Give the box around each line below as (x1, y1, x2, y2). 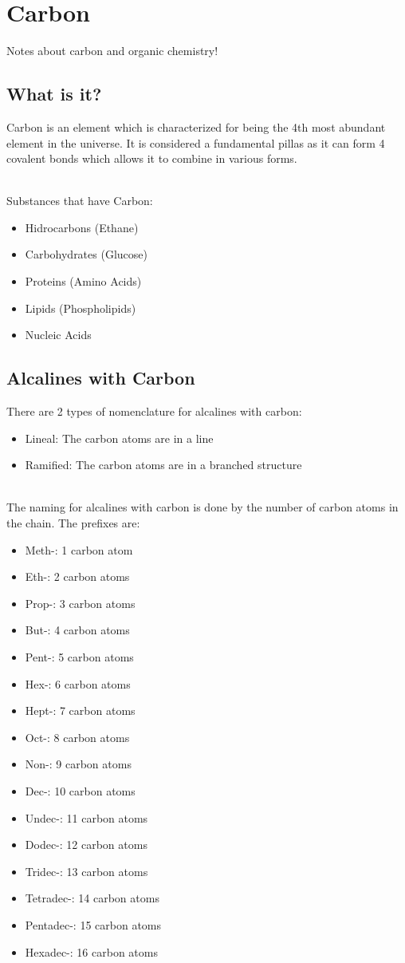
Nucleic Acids (25, 326, 92, 343)
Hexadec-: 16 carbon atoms (25, 943, 158, 960)
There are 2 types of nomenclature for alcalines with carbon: (6, 403, 302, 420)
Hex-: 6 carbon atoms (25, 675, 131, 692)
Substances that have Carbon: (6, 192, 153, 209)
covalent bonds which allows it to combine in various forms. (6, 150, 297, 167)
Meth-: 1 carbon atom (25, 541, 133, 558)
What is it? (6, 81, 102, 106)
